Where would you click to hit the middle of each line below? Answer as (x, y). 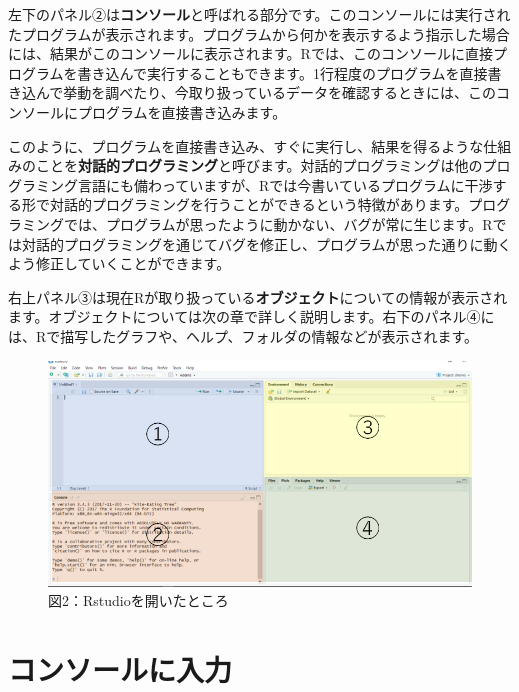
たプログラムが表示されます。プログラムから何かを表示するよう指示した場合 (259, 33)
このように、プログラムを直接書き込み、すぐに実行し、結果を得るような (246, 145)
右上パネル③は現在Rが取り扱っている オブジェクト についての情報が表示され (258, 296)
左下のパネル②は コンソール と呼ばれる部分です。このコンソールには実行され (259, 14)
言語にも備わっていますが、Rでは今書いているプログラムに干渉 (285, 184)
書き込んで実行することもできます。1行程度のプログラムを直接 (282, 72)
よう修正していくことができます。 (119, 263)
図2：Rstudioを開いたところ (138, 600)
